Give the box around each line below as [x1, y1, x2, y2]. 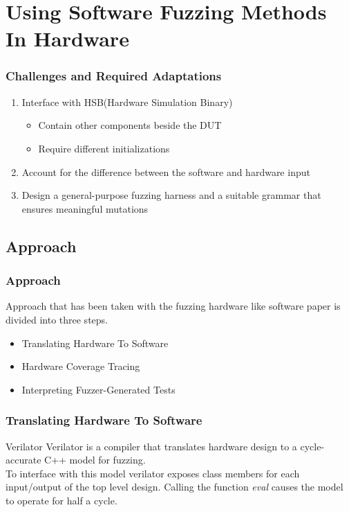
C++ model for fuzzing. [44, 452, 146, 467]
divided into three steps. [6, 312, 108, 326]
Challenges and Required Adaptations [6, 67, 222, 85]
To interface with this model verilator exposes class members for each [6, 466, 300, 480]
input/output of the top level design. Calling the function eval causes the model [6, 479, 343, 494]
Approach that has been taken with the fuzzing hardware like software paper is [6, 299, 341, 313]
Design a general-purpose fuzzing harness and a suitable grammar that [21, 188, 321, 202]
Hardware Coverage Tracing [21, 359, 140, 373]
